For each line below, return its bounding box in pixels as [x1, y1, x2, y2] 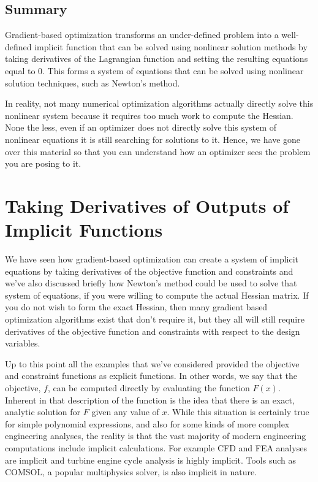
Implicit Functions [5, 217, 163, 242]
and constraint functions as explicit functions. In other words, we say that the [5, 369, 297, 382]
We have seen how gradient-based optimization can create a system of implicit [5, 253, 299, 266]
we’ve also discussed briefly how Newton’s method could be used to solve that [5, 277, 297, 289]
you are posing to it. [5, 157, 81, 170]
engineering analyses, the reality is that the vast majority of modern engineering [5, 429, 306, 442]
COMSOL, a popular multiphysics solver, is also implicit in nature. [5, 465, 257, 478]
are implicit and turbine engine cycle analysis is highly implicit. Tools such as [5, 453, 296, 466]
